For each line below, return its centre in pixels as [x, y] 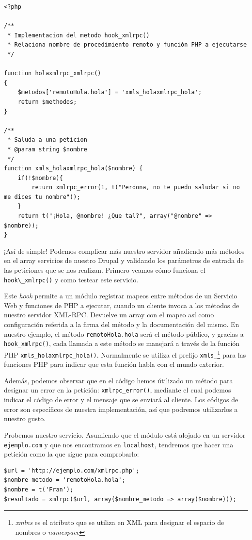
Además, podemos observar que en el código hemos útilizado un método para [118, 380]
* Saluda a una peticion [47, 140]
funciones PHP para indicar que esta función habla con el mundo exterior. [114, 364]
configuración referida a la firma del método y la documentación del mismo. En [122, 324]
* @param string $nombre [47, 149]
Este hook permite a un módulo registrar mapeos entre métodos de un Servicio [121, 296]
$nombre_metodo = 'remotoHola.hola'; [65, 480]
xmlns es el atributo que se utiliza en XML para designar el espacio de [120, 522]
